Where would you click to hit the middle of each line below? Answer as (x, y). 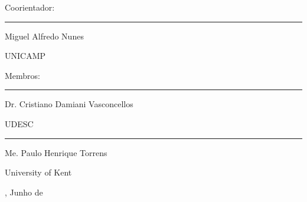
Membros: (23, 75)
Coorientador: (30, 7)
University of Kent (38, 172)
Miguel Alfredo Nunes (44, 36)
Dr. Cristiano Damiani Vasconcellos (69, 104)
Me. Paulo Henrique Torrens (56, 152)
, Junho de (24, 192)
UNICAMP (25, 56)
